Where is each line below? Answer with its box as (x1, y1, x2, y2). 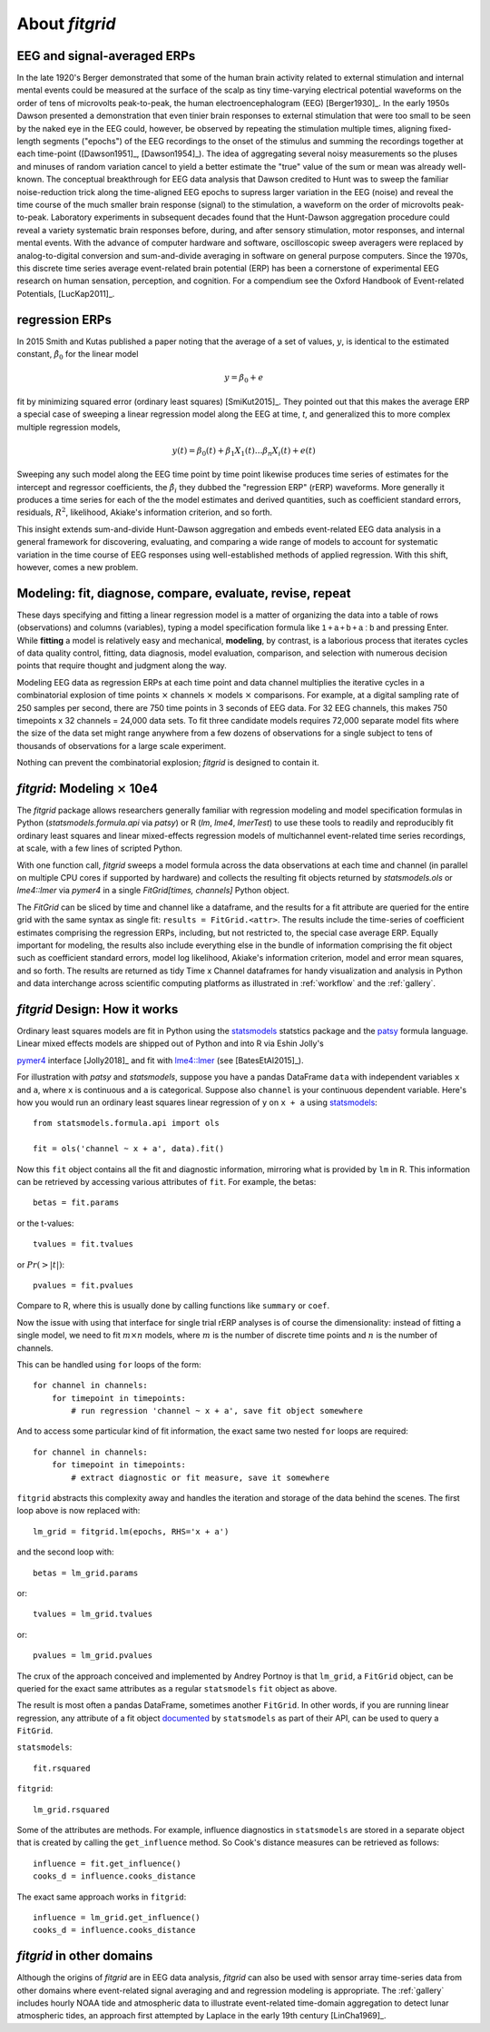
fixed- (428, 123, 452, 133)
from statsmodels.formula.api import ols (33, 1118, 220, 1129)
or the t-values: (16, 1218, 74, 1228)
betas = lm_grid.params (33, 1567, 139, 1578)
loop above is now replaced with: (16, 1505, 141, 1516)
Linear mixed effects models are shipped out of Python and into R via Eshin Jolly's (16, 1038, 324, 1049)
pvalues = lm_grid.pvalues (33, 1651, 153, 1661)
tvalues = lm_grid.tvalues (33, 1609, 153, 1620)
